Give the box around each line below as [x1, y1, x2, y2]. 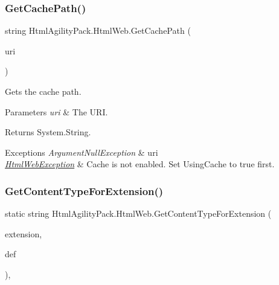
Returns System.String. [5, 126, 91, 138]
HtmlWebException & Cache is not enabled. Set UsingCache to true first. [5, 158, 275, 170]
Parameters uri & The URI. [5, 105, 108, 118]
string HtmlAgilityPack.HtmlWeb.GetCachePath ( [5, 24, 191, 37]
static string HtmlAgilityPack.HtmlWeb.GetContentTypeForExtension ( [5, 207, 272, 220]
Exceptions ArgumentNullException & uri [5, 146, 158, 158]
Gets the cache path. [5, 85, 82, 97]
